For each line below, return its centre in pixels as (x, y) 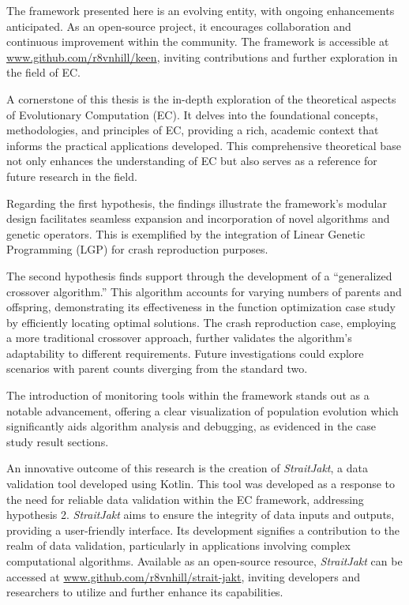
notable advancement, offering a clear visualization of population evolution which (203, 410)
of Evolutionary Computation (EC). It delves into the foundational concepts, (192, 114)
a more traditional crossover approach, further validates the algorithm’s (179, 338)
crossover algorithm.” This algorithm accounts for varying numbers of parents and (204, 291)
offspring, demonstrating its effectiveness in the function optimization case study (201, 307)
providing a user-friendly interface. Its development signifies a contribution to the (203, 530)
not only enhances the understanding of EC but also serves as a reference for (192, 161)
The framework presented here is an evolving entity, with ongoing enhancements (201, 10)
